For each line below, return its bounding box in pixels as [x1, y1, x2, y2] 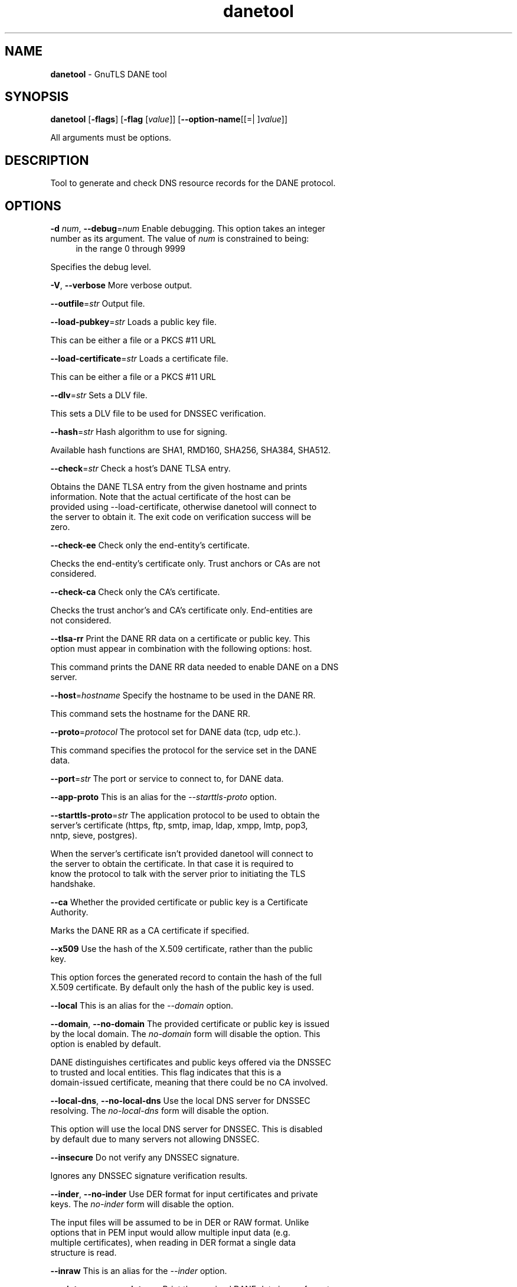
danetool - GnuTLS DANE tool [50, 69, 167, 79]
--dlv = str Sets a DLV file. [50, 390, 148, 401]
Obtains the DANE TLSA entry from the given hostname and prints [50, 482, 307, 492]
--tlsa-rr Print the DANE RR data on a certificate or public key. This [50, 633, 310, 644]
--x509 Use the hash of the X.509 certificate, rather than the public [50, 944, 313, 954]
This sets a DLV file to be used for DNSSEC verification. [50, 408, 266, 419]
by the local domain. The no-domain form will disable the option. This [50, 1029, 320, 1039]
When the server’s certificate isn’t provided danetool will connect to [50, 849, 313, 859]
